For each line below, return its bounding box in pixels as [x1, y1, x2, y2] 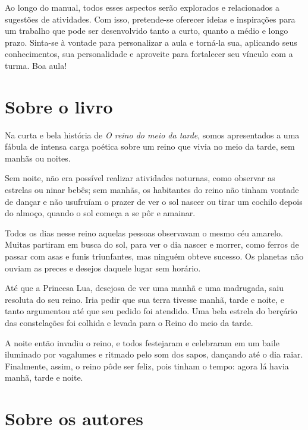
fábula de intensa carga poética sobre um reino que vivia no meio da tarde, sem [5, 140, 295, 153]
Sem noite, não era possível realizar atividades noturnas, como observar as [5, 172, 275, 184]
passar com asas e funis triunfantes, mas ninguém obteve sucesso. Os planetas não [5, 250, 304, 263]
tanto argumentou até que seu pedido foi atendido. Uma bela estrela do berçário [5, 305, 297, 317]
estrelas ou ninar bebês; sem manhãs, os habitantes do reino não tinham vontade [5, 184, 299, 196]
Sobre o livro [5, 94, 113, 118]
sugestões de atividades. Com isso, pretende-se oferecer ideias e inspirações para [5, 12, 296, 25]
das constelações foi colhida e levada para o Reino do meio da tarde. [5, 317, 253, 328]
